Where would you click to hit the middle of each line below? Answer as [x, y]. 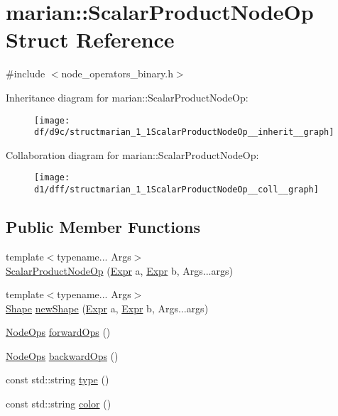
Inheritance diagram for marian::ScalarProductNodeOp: [127, 97]
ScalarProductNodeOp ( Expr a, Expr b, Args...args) [119, 270]
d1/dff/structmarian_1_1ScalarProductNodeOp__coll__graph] [176, 190]
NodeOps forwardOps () [58, 332]
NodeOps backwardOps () [62, 355]
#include [26, 73]
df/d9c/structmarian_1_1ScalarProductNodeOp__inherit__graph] [184, 132]
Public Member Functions [103, 227]
